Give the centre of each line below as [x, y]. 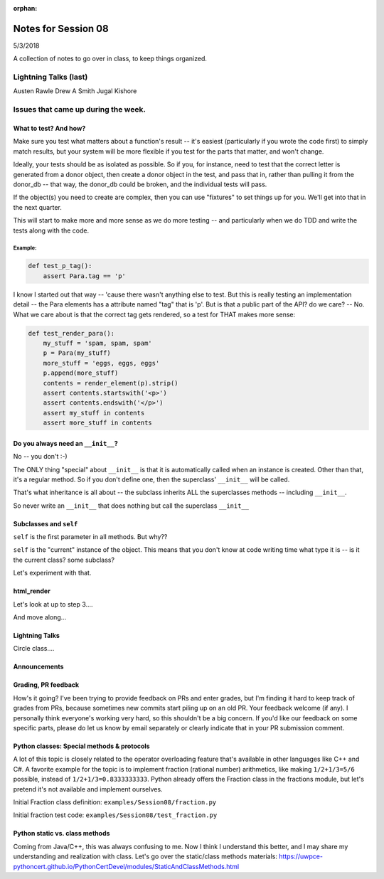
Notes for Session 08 [61, 28]
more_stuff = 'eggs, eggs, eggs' [101, 363]
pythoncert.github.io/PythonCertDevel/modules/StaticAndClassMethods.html [126, 866]
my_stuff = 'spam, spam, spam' [97, 343]
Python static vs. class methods [62, 833]
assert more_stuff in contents [97, 423]
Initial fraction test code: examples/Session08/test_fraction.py [115, 815]
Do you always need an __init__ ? [66, 443]
